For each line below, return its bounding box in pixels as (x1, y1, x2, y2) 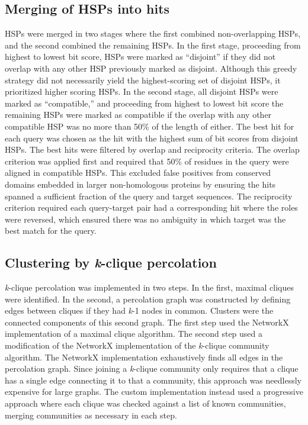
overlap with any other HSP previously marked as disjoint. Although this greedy (5, 62, 297, 74)
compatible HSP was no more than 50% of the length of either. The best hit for (5, 120, 294, 132)
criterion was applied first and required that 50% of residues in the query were (5, 154, 289, 167)
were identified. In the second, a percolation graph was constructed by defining (5, 292, 291, 305)
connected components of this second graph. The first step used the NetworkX (5, 315, 289, 328)
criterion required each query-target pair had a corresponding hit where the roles (5, 201, 298, 214)
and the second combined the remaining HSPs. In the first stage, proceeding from (5, 38, 301, 51)
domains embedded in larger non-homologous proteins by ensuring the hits (5, 178, 276, 190)
